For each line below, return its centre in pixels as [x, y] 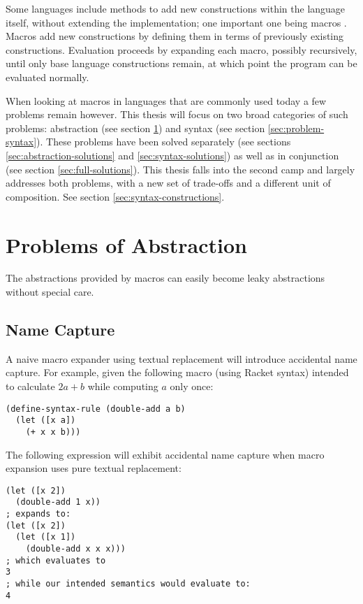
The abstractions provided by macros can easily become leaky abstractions [165, 278]
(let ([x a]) [46, 420]
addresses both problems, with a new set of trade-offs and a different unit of [168, 183]
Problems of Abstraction [126, 244]
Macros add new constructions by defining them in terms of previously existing [175, 36]
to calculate [30, 386]
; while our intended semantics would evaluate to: [128, 584]
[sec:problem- [296, 128]
